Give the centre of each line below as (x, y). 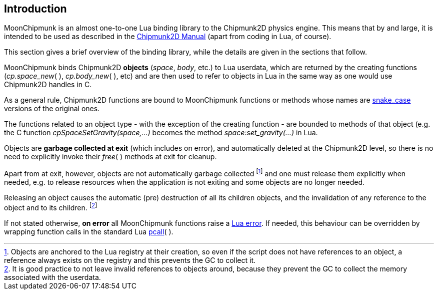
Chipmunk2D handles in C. (48, 85)
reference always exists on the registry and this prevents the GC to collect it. (130, 260)
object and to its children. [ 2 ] (51, 207)
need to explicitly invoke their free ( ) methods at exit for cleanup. (110, 157)
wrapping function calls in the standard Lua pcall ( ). (89, 231)
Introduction (35, 9)
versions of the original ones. (52, 109)
